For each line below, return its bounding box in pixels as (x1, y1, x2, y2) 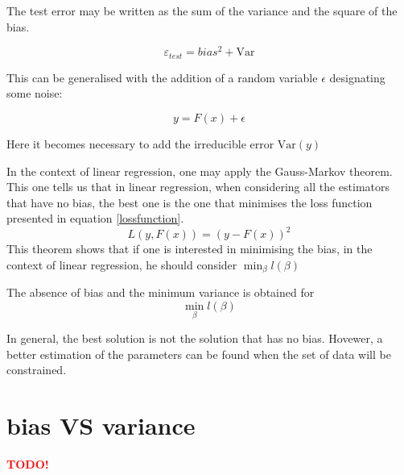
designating (329, 69, 385, 85)
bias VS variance (6, 409, 196, 442)
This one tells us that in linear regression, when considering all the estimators (6, 178, 390, 195)
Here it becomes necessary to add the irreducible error (6, 135, 274, 152)
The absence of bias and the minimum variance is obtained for (6, 284, 315, 301)
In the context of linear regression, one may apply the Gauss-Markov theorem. (6, 162, 393, 179)
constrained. (6, 361, 67, 378)
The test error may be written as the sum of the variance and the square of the (6, 2, 398, 19)
